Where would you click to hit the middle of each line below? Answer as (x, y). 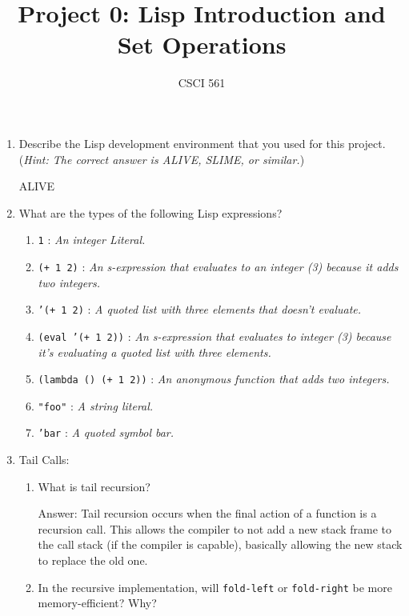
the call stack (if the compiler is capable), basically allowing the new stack (220, 544)
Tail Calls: (44, 460)
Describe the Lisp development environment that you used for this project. (202, 143)
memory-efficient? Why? (97, 603)
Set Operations (202, 44)
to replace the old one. (93, 560)
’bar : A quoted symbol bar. (106, 432)
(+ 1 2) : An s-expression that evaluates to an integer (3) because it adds (218, 266)
